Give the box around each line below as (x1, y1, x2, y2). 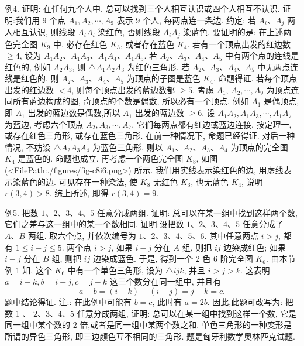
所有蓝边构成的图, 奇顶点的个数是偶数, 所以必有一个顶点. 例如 (12, 95, 249, 107)
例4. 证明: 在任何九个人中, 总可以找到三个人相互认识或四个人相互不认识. (5, 2, 280, 14)
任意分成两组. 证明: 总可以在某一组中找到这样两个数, (96, 206, 298, 218)
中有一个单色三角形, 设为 (67, 263, 163, 276)
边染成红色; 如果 (223, 241, 286, 253)
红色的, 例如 (5, 60, 51, 73)
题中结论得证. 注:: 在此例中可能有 (5, 295, 132, 307)
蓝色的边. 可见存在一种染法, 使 (20, 175, 138, 187)
